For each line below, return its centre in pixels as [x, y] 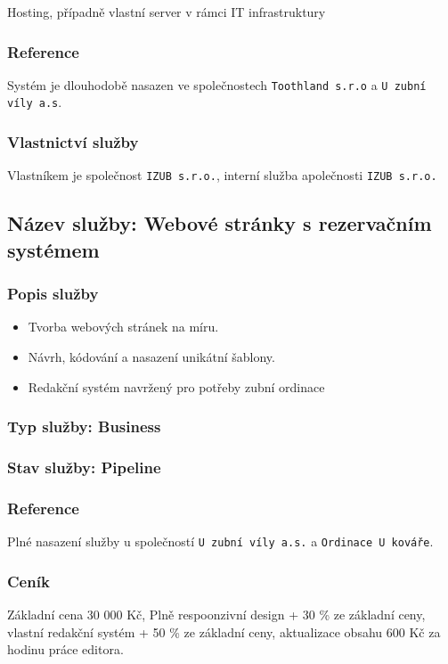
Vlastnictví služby [73, 142]
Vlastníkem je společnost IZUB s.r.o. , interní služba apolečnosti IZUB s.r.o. [222, 175]
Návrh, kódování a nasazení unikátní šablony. [151, 356]
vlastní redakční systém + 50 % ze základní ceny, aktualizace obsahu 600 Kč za [224, 631]
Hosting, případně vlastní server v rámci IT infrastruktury [167, 12]
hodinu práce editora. [65, 649]
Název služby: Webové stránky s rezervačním [220, 223]
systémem [53, 249]
